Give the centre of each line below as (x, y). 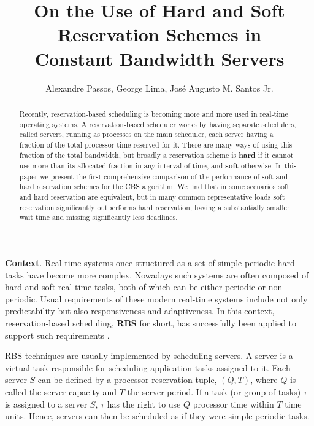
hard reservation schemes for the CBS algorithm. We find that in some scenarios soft (155, 187)
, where (264, 380)
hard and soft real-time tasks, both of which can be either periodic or (136, 287)
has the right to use (144, 404)
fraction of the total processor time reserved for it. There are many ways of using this (156, 144)
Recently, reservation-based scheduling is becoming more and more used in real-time (154, 113)
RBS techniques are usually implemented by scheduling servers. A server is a (149, 356)
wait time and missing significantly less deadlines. (98, 217)
